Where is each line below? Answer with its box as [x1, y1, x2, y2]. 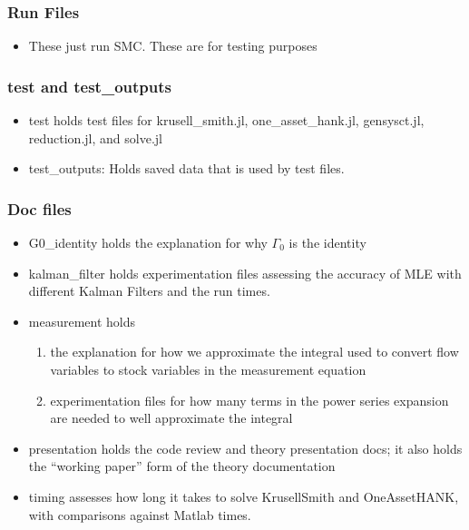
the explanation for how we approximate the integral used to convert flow [50, 342, 459, 361]
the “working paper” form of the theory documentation [28, 456, 336, 476]
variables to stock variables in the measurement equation [50, 360, 366, 378]
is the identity [288, 233, 366, 252]
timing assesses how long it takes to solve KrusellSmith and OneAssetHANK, [28, 486, 459, 505]
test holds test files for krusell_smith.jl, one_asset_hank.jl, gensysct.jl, [28, 111, 425, 130]
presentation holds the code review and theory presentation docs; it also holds [28, 438, 463, 457]
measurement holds [28, 311, 136, 330]
